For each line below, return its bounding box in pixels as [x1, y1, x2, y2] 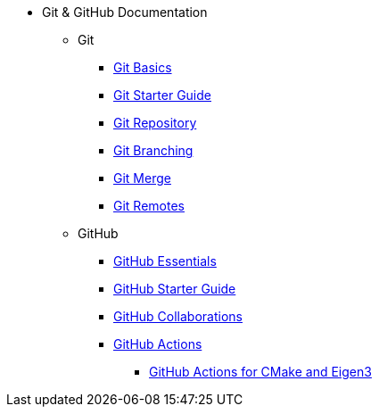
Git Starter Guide [113, 87, 211, 103]
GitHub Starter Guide [113, 281, 236, 296]
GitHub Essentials [113, 253, 217, 269]
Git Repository [113, 115, 197, 130]
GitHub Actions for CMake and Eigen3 [149, 364, 372, 379]
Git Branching [113, 143, 194, 158]
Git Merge [113, 170, 171, 186]
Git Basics [113, 60, 172, 75]
